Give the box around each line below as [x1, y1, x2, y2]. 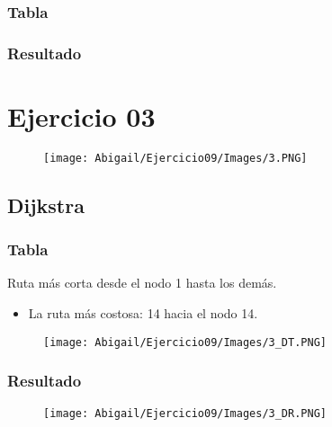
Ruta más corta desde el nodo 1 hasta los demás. [7, 273, 277, 292]
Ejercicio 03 [7, 97, 156, 134]
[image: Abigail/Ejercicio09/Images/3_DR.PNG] [43, 406, 327, 420]
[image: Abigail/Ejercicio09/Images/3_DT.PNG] [43, 335, 327, 349]
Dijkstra [7, 191, 85, 218]
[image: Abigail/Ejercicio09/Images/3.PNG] [43, 151, 308, 165]
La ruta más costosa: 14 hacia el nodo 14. [28, 304, 258, 323]
